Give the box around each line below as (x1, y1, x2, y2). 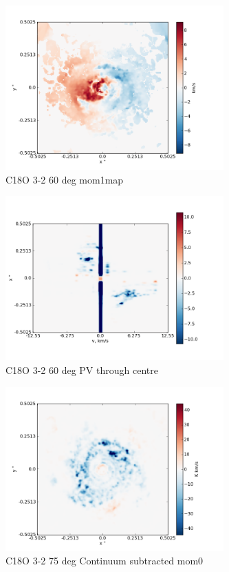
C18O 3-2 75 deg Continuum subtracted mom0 (6, 553, 204, 568)
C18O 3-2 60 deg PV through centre (6, 362, 158, 377)
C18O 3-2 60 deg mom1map (6, 172, 124, 186)
